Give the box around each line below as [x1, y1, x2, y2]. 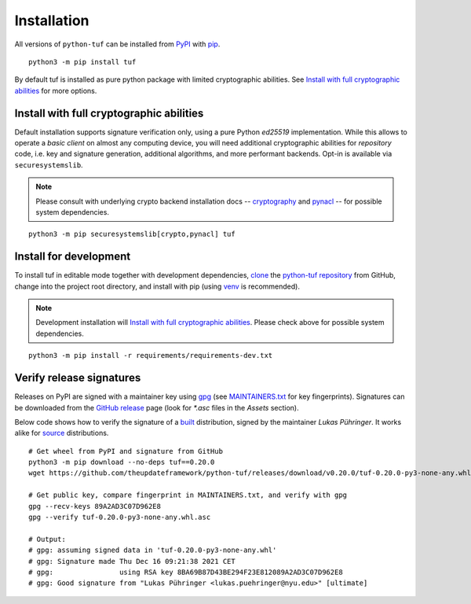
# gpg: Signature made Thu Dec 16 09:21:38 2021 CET [28, 557, 235, 565]
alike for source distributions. [14, 429, 109, 438]
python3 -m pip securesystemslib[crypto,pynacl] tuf [28, 230, 235, 239]
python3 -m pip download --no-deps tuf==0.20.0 [28, 458, 215, 467]
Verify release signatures [14, 371, 141, 385]
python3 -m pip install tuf [28, 57, 137, 66]
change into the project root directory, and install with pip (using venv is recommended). [14, 282, 300, 291]
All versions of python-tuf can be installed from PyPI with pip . [14, 39, 221, 49]
